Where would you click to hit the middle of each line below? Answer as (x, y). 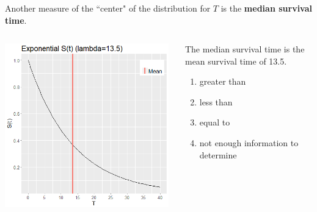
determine (218, 154)
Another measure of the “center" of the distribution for (108, 8)
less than (216, 101)
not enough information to (249, 143)
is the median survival (266, 8)
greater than (223, 81)
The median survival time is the (245, 49)
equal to (215, 122)
